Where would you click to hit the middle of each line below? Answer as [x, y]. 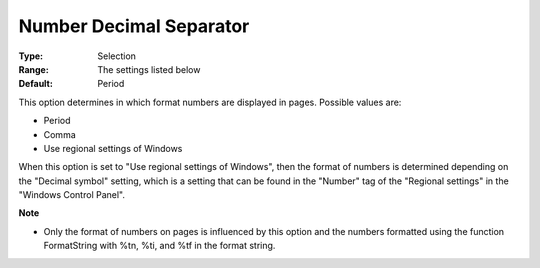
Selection [117, 56]
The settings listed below [149, 69]
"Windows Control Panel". [71, 195]
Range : [33, 69]
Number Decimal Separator [134, 26]
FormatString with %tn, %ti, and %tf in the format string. [159, 246]
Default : [36, 84]
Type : [31, 56]
